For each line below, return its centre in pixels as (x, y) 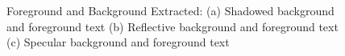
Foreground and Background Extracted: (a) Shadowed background (170, 10)
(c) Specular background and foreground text (118, 42)
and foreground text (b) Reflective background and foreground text (172, 26)
